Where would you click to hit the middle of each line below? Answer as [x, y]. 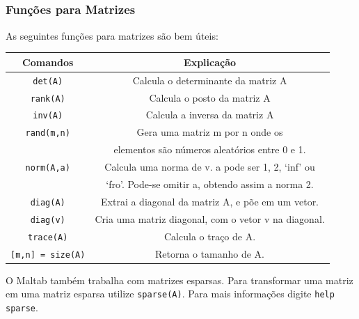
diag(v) [48, 220]
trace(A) [48, 237]
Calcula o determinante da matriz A [210, 80]
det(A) [48, 81]
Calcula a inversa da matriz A [210, 115]
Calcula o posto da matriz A [210, 97]
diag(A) [48, 202]
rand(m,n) [48, 133]
